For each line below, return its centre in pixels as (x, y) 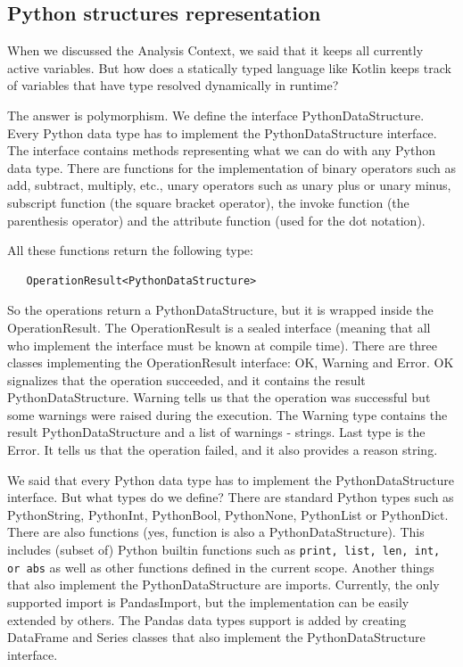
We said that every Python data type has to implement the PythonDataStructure (231, 479)
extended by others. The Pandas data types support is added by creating (207, 619)
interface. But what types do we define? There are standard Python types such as (231, 497)
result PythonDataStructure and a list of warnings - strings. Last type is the (216, 432)
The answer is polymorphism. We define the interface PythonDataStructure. (216, 115)
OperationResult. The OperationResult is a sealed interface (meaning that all (219, 327)
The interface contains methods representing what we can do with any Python (222, 150)
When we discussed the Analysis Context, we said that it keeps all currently (215, 50)
